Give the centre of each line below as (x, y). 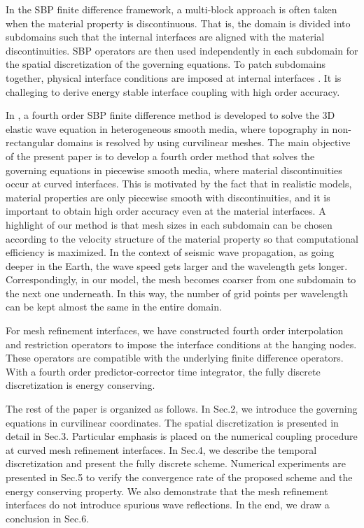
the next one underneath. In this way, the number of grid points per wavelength (177, 293)
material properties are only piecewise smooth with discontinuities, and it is (168, 197)
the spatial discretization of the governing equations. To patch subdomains (166, 64)
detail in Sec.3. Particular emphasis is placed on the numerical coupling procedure (182, 436)
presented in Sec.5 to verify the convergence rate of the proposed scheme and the (179, 477)
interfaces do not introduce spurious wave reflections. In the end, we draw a (168, 505)
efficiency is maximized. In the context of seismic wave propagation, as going (170, 252)
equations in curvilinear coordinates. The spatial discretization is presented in (172, 422)
